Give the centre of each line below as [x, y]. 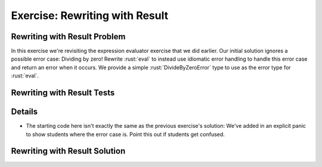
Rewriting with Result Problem [68, 37]
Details [24, 112]
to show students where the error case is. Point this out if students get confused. [125, 134]
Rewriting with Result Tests [63, 93]
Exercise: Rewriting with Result [90, 15]
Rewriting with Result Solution [68, 151]
